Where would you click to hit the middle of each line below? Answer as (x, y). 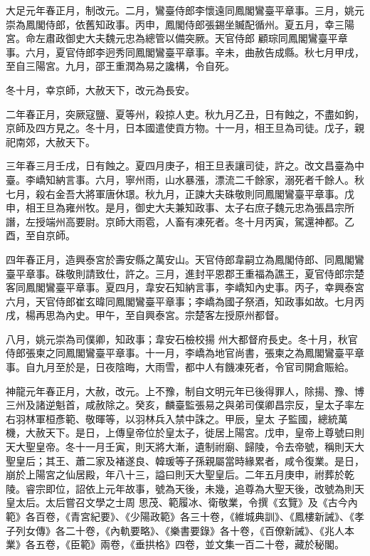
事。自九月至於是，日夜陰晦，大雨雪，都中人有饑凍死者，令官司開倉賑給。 (180, 367)
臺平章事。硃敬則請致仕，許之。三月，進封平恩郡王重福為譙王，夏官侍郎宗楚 (185, 273)
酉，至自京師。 (41, 235)
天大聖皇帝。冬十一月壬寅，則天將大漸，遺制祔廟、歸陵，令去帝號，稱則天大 (185, 447)
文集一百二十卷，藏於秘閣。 (279, 544)
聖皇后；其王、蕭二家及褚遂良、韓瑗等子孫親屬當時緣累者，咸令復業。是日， (185, 460)
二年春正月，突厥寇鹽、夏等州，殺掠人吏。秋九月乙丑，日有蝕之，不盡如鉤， (185, 114)
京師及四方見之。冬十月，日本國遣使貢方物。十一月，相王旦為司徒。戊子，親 (185, 128)
